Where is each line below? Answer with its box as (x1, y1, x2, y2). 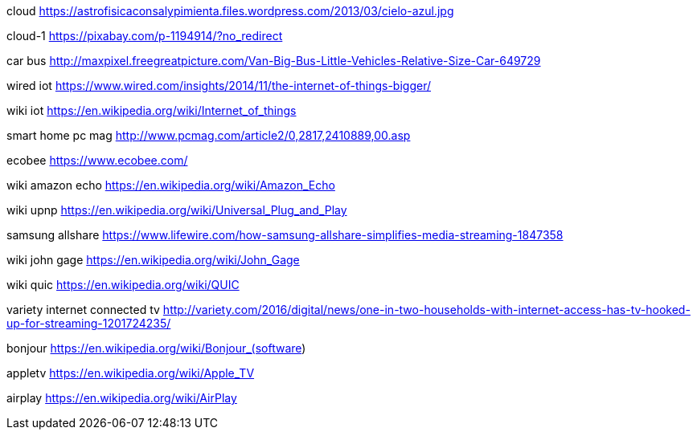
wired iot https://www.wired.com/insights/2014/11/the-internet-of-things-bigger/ (6, 79, 431, 92)
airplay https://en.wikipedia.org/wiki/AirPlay (6, 391, 237, 405)
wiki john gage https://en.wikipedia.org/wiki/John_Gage (6, 253, 300, 267)
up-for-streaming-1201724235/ (6, 316, 171, 330)
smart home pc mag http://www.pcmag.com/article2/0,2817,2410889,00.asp (6, 128, 411, 142)
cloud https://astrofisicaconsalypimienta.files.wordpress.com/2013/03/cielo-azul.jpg (6, 4, 454, 18)
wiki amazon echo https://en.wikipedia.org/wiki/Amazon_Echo (6, 178, 335, 192)
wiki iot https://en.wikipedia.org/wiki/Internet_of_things (6, 104, 297, 117)
